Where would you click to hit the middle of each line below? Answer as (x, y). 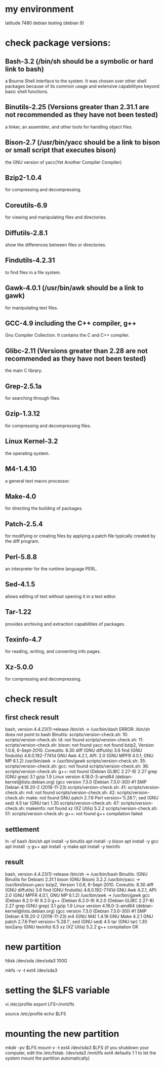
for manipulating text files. (32, 308)
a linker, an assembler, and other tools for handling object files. (69, 127)
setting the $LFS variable (58, 990)
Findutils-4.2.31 (30, 260)
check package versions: (58, 43)
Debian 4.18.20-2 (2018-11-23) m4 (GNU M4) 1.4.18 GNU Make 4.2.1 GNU (79, 916)
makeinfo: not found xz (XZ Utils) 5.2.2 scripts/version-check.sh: (92, 808)
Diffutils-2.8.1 (26, 233)
